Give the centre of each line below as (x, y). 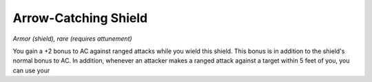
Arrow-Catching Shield (80, 18)
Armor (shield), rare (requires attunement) (72, 39)
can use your (31, 70)
